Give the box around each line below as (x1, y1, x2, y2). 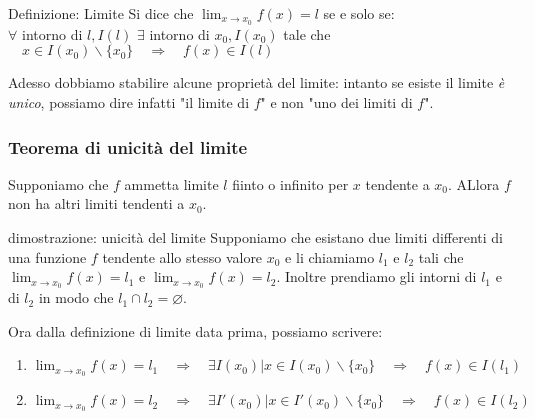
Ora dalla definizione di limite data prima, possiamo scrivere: (8, 320, 383, 341)
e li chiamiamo (285, 246, 375, 267)
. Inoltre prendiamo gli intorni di (276, 266, 477, 287)
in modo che (38, 287, 114, 308)
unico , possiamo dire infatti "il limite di (8, 92, 250, 113)
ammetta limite (124, 173, 219, 194)
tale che (283, 23, 331, 44)
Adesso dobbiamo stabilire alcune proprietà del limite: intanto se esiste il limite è (8, 72, 505, 93)
